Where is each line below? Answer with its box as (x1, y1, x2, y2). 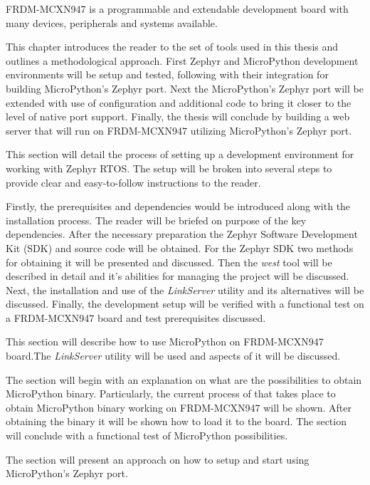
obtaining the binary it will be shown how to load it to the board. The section (6, 414, 347, 429)
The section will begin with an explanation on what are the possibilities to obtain (6, 372, 362, 387)
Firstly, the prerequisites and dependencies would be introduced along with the (6, 199, 351, 214)
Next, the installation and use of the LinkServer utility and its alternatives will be (6, 282, 364, 297)
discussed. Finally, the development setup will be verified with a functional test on (6, 296, 364, 311)
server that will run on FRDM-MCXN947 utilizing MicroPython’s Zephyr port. (6, 122, 352, 137)
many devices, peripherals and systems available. (6, 15, 218, 30)
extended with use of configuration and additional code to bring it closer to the (6, 95, 351, 110)
